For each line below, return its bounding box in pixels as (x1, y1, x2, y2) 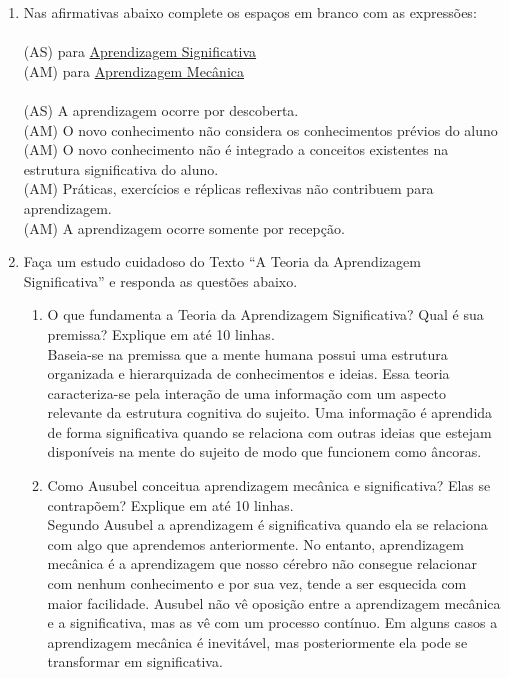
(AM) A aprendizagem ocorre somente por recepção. (23, 217, 345, 238)
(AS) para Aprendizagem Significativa (23, 41, 257, 62)
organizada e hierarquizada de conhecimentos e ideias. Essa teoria (47, 363, 450, 384)
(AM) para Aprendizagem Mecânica (23, 60, 244, 81)
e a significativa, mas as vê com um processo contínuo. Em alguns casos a (47, 612, 498, 633)
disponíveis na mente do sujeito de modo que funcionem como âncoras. (47, 441, 482, 462)
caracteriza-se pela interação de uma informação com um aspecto (47, 382, 447, 403)
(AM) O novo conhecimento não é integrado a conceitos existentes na (23, 139, 449, 160)
